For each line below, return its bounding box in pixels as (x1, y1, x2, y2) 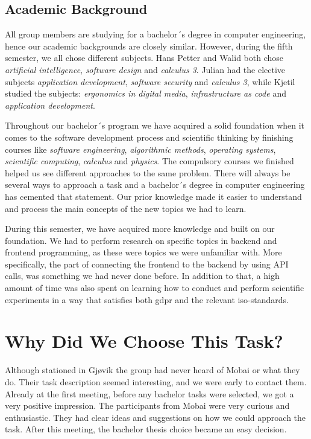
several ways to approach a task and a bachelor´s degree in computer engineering (5, 178, 305, 191)
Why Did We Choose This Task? (5, 328, 283, 353)
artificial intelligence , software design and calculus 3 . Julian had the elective (5, 63, 286, 75)
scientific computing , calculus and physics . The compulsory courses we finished (5, 155, 294, 167)
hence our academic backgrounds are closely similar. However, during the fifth (5, 39, 293, 52)
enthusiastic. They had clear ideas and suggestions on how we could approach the (5, 411, 306, 423)
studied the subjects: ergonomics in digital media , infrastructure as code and (5, 87, 286, 100)
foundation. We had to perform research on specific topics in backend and (5, 234, 277, 246)
